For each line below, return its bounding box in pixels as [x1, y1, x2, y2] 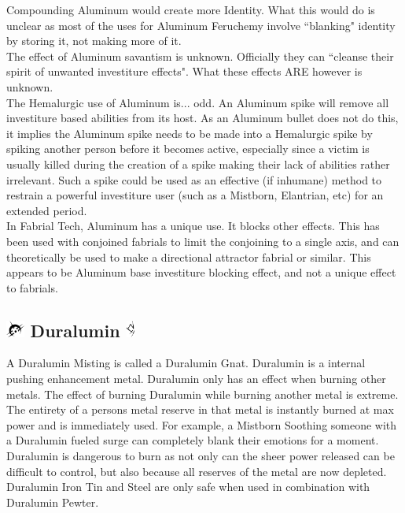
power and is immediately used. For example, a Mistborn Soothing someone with [6, 416, 397, 433]
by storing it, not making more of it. [6, 32, 182, 49]
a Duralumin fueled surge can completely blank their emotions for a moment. [6, 432, 379, 448]
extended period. [6, 202, 87, 218]
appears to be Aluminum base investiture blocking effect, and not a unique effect [6, 264, 396, 281]
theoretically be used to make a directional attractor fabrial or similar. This [6, 248, 371, 265]
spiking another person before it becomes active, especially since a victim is [6, 140, 370, 157]
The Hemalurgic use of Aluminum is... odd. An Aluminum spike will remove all [6, 94, 389, 110]
